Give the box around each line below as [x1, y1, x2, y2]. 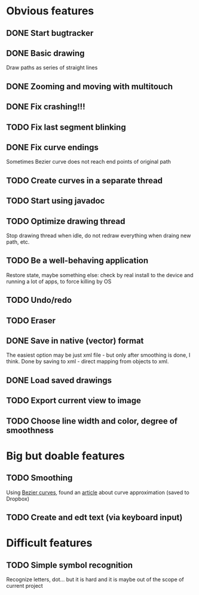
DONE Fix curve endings [6, 142, 99, 152]
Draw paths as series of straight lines [6, 64, 98, 71]
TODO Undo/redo [6, 295, 72, 305]
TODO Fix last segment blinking [6, 122, 127, 132]
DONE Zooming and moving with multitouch [6, 81, 173, 91]
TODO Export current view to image [6, 395, 142, 406]
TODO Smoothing [6, 473, 73, 483]
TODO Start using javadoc [6, 196, 105, 206]
